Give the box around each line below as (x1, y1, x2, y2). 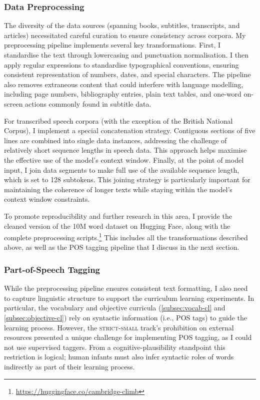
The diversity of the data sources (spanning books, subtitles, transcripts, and (4, 20, 240, 31)
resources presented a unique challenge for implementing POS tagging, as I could (4, 332, 252, 342)
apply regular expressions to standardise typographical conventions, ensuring (4, 59, 239, 70)
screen (4, 98, 23, 109)
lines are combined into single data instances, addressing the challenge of (4, 135, 227, 145)
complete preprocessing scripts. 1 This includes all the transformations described (4, 231, 248, 242)
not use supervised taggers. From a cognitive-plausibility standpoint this (4, 341, 225, 352)
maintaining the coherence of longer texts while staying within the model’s (4, 184, 232, 194)
